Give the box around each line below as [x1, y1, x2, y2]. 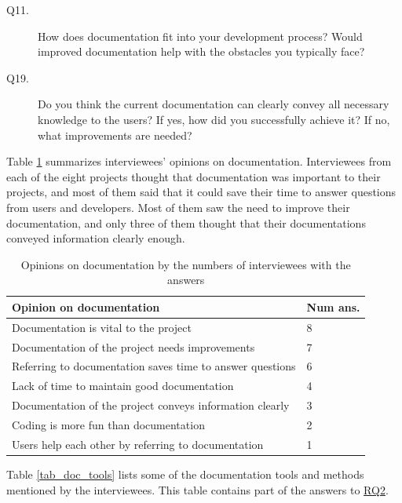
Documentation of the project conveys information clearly [12, 397, 290, 414]
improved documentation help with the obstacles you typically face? [38, 43, 365, 60]
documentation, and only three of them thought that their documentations [6, 214, 366, 231]
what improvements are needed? [38, 126, 192, 143]
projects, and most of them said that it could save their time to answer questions [6, 184, 397, 200]
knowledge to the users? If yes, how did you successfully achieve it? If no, [38, 111, 390, 127]
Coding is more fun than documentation [12, 416, 205, 432]
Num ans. [306, 298, 360, 315]
